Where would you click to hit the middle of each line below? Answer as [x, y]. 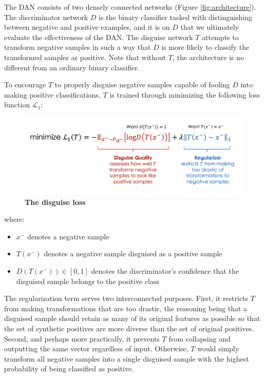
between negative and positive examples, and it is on [87, 27]
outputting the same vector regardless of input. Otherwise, [96, 348]
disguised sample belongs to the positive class [88, 281]
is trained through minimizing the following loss [185, 94]
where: [14, 219]
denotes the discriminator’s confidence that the [165, 271]
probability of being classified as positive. [69, 369]
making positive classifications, [52, 94]
